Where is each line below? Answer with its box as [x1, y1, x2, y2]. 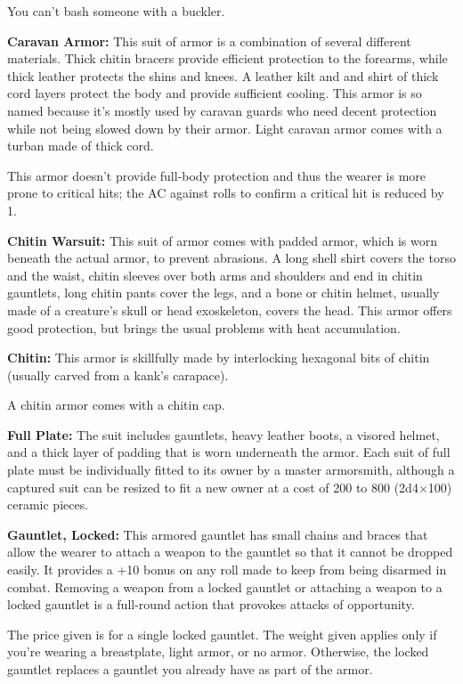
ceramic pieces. [7, 495, 89, 514]
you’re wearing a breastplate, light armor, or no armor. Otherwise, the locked [7, 642, 429, 661]
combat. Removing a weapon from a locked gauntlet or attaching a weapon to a [7, 577, 443, 596]
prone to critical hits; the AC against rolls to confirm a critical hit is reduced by [7, 183, 444, 202]
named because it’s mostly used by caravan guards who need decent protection [7, 101, 437, 119]
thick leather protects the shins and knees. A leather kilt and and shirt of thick [7, 66, 439, 85]
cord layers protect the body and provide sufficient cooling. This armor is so [7, 84, 422, 102]
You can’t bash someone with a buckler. [7, 2, 225, 20]
